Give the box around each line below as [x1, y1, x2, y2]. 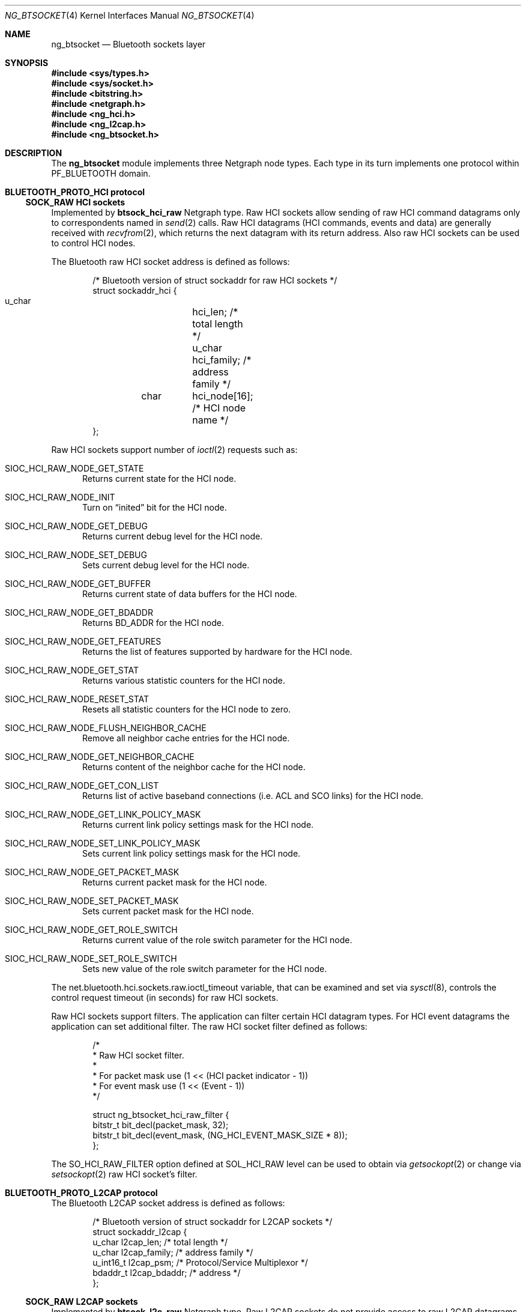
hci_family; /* [192, 354, 252, 366]
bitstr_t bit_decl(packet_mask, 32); [92, 1120, 229, 1130]
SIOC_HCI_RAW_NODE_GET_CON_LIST [5, 780, 159, 791]
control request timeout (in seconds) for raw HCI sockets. [51, 992, 279, 1003]
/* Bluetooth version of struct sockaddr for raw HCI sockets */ [92, 275, 337, 285]
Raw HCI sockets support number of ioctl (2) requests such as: [51, 445, 298, 455]
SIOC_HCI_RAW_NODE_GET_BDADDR [5, 607, 153, 618]
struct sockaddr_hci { [92, 285, 177, 296]
